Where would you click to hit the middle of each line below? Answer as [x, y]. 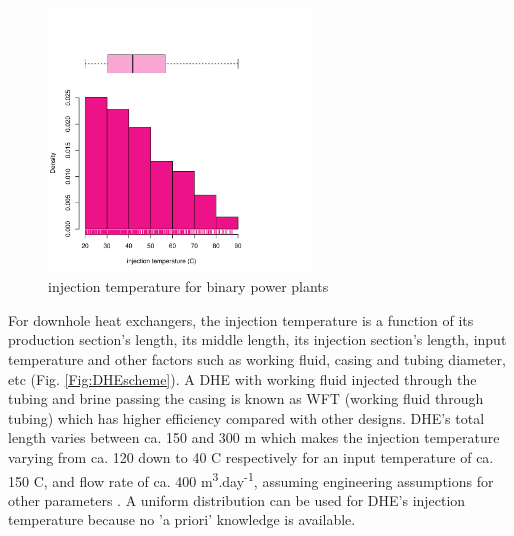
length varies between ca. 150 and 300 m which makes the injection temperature [254, 437]
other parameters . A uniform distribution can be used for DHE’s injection [237, 499]
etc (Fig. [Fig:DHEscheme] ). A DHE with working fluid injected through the [242, 378]
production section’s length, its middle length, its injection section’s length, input [257, 339]
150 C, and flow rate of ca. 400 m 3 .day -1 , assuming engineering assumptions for [251, 479]
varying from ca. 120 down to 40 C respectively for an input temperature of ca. [251, 456]
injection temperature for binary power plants [188, 286]
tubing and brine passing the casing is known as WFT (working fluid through [246, 398]
